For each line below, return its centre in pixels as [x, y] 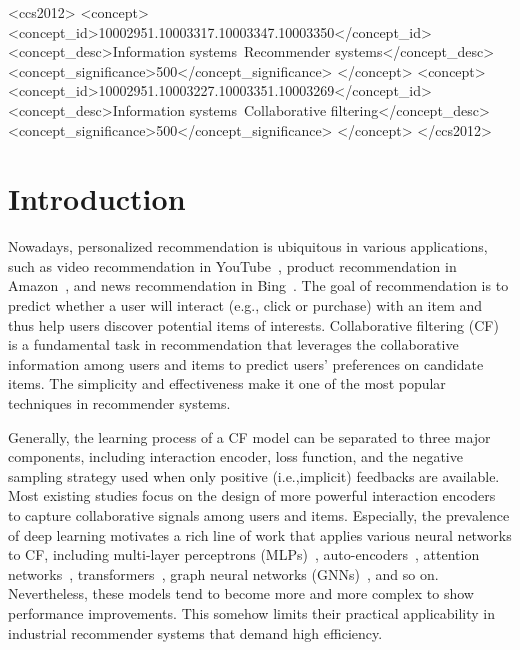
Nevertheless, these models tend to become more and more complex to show [241, 593]
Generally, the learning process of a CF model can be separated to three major [249, 436]
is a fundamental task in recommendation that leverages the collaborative [233, 344]
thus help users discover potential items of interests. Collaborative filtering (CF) [253, 324]
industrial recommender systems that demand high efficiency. [195, 632]
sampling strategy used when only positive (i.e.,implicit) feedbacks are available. [254, 475]
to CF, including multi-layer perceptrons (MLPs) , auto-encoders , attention [244, 554]
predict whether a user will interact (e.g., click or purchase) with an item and [245, 305]
